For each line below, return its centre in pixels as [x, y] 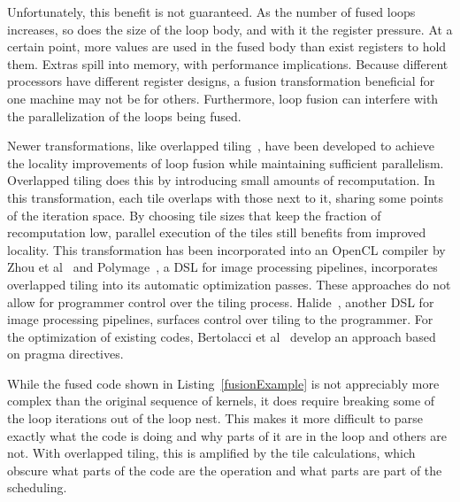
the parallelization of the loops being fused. [124, 116]
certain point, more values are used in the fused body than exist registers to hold [227, 46]
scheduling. [37, 487]
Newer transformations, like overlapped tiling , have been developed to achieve [221, 146]
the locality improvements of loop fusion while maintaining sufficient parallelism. [226, 162]
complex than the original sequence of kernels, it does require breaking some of [221, 401]
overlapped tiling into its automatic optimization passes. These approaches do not [229, 284]
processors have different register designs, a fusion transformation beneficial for [221, 81]
